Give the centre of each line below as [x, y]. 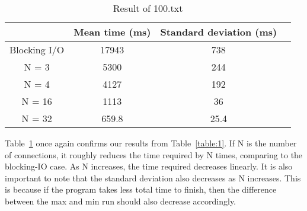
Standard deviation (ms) [219, 32]
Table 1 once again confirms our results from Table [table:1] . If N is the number [151, 143]
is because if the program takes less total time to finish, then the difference [141, 189]
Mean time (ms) [112, 32]
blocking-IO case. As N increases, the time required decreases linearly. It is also [149, 166]
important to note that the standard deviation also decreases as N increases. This [153, 178]
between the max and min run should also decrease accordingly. [121, 201]
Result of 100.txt [148, 8]
